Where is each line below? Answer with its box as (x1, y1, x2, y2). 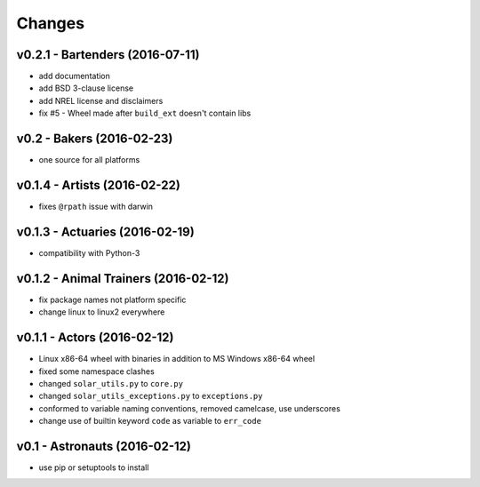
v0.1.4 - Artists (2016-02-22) (16, 178, 181, 193)
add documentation (38, 71, 111, 82)
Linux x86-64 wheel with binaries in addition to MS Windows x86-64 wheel (38, 354, 316, 364)
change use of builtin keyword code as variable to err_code (38, 416, 262, 427)
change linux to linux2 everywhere (38, 307, 165, 317)
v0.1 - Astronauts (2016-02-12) (16, 438, 191, 453)
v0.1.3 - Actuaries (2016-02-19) (16, 224, 195, 239)
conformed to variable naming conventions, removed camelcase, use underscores (38, 403, 341, 413)
